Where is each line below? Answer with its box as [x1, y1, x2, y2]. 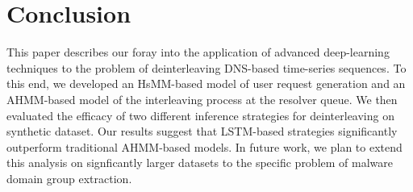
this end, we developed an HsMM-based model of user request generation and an [6, 75, 406, 92]
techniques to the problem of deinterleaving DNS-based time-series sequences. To [6, 59, 407, 76]
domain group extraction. [6, 169, 132, 186]
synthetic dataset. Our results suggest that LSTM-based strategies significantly [6, 123, 398, 140]
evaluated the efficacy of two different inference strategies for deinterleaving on [6, 106, 394, 123]
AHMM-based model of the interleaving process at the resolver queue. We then [6, 90, 398, 107]
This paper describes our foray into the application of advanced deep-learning [6, 44, 390, 61]
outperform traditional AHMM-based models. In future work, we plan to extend [6, 138, 403, 155]
